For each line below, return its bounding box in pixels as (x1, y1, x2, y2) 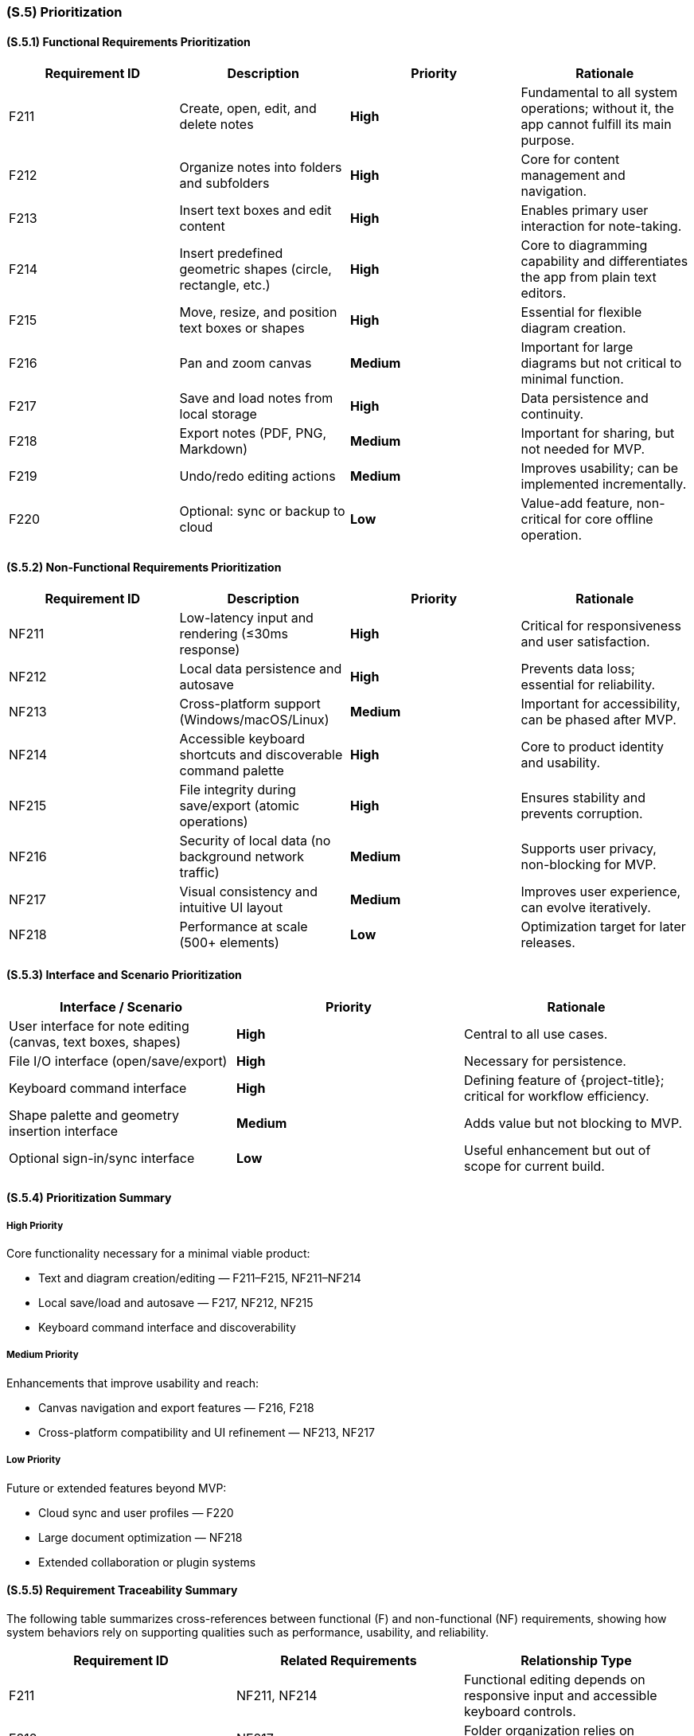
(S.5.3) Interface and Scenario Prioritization (6, 968, 242, 982)
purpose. (520, 132, 575, 149)
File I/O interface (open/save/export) (9, 1052, 228, 1069)
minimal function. (520, 371, 624, 388)
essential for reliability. (520, 677, 656, 693)
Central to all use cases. (463, 1025, 608, 1042)
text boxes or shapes (179, 320, 305, 337)
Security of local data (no (179, 833, 331, 849)
